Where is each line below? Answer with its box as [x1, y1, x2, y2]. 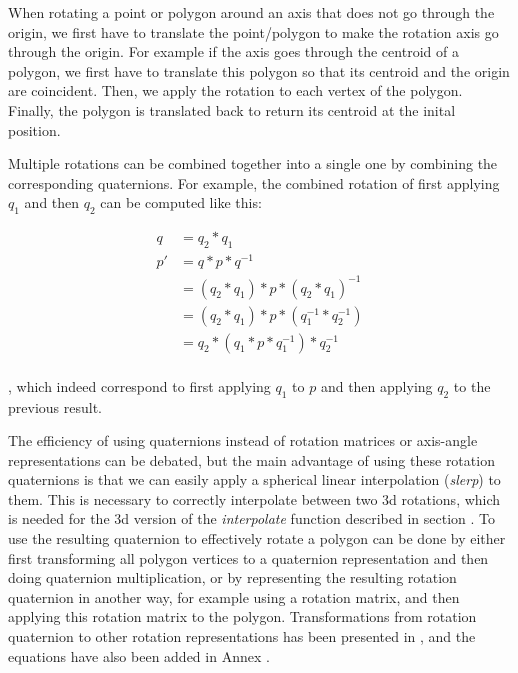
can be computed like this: [100, 192, 262, 213]
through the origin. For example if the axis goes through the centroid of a [8, 41, 459, 62]
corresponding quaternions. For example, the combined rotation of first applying [8, 172, 500, 193]
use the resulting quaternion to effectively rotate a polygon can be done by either [8, 528, 506, 549]
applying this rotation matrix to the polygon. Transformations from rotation [8, 606, 477, 627]
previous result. [8, 396, 102, 417]
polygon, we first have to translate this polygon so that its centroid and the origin [8, 60, 510, 81]
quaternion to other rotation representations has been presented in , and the [8, 626, 476, 647]
